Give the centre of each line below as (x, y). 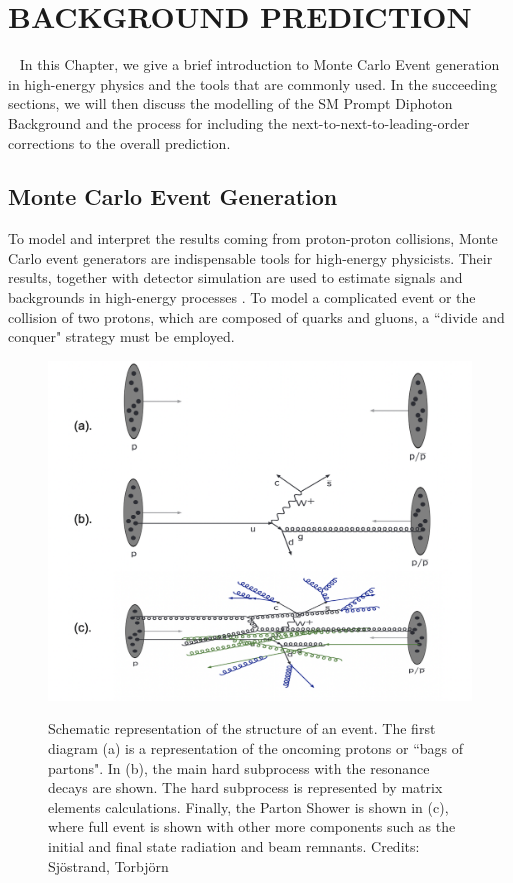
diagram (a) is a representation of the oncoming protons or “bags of (256, 747)
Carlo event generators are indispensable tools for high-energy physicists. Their (250, 257)
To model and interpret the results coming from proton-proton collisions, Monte (253, 238)
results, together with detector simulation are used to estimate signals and (235, 277)
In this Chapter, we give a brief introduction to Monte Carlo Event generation (259, 64)
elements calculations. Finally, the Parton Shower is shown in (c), (248, 806)
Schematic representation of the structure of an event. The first (242, 728)
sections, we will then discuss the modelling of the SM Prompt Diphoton (230, 103)
